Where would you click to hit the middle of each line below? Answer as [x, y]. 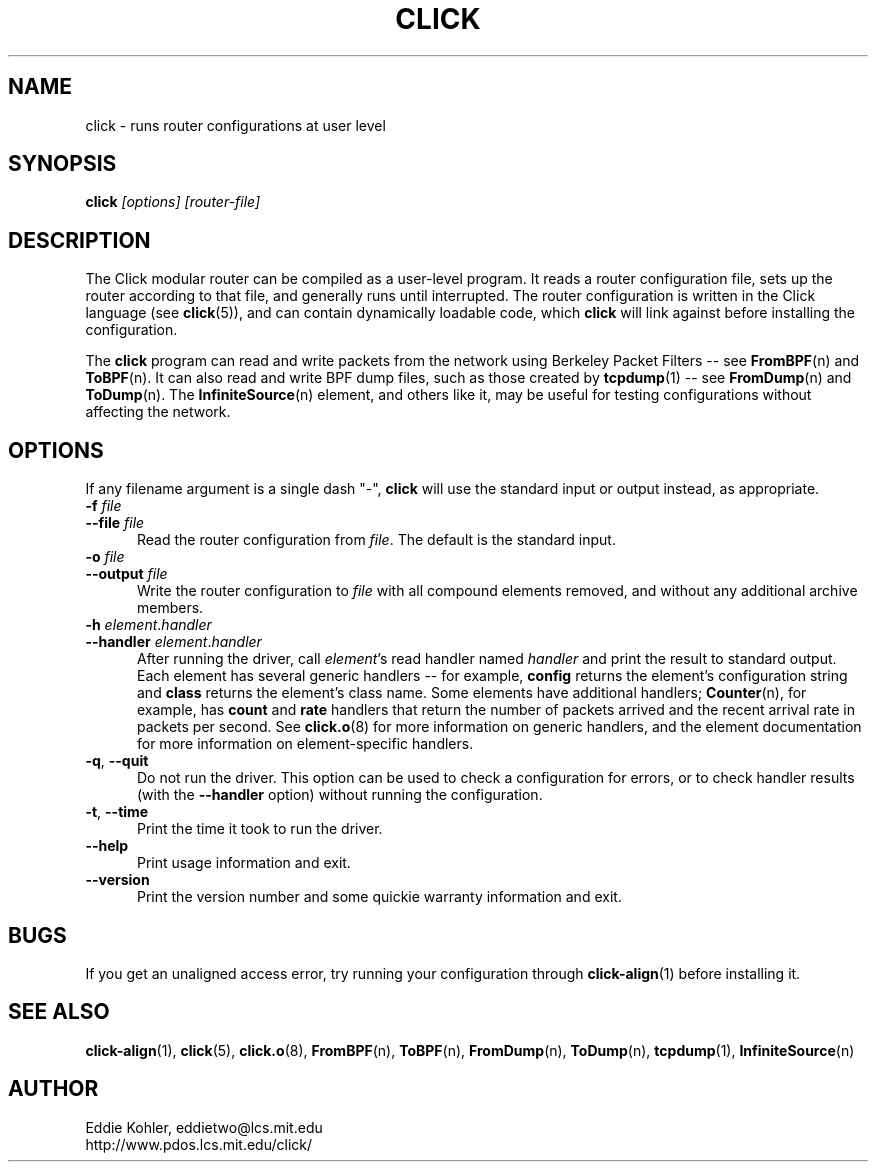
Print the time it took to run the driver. [260, 829]
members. [170, 608]
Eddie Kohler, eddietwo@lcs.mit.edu [204, 1127]
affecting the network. [158, 412]
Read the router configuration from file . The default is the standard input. [376, 540]
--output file [126, 574]
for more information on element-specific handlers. [305, 744]
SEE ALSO [59, 1012]
